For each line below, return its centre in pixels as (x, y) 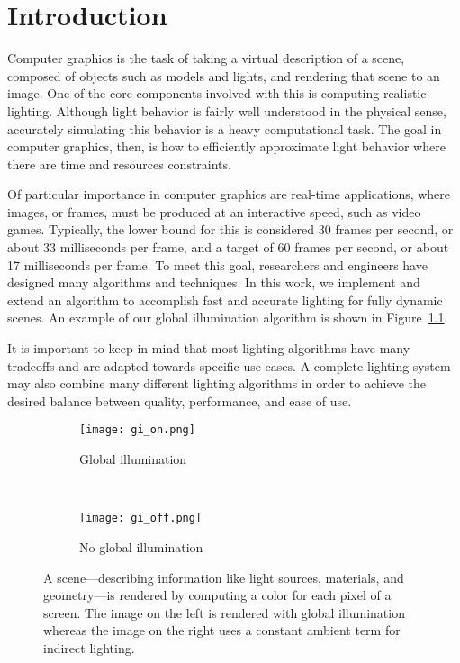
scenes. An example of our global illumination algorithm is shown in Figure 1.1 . (228, 318)
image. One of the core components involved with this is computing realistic (217, 93)
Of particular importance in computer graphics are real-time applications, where (229, 194)
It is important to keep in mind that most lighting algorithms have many (209, 348)
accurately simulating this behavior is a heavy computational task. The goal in (225, 128)
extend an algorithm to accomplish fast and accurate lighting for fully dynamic (225, 300)
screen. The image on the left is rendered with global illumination (224, 612)
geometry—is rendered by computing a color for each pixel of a (217, 595)
